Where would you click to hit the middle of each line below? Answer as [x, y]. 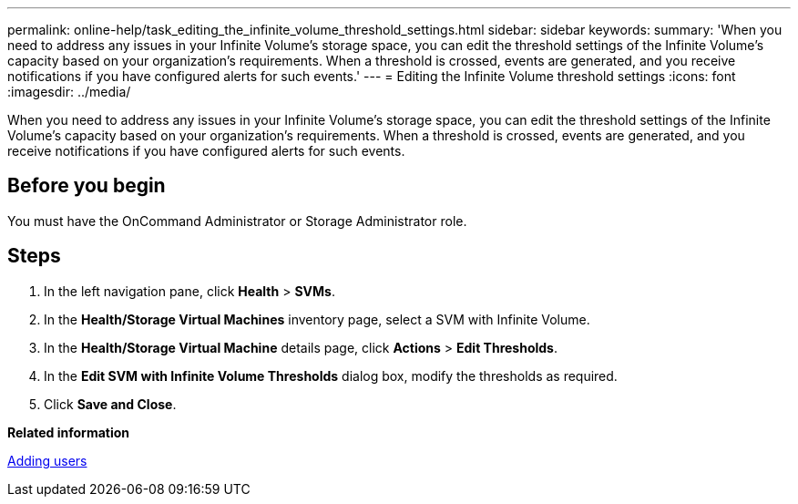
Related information [69, 432]
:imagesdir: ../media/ [69, 92]
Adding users [47, 460]
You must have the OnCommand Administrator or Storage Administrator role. [237, 221]
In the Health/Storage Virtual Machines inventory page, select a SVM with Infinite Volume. [317, 319]
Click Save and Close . [110, 404]
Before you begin [87, 186]
